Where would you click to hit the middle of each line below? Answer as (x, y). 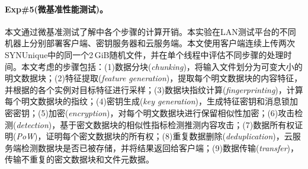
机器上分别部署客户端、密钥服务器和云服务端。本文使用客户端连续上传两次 (150, 43)
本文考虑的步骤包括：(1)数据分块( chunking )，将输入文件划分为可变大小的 (162, 66)
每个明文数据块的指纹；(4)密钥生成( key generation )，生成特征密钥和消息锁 (147, 101)
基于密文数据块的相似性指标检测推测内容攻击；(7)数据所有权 (177, 124)
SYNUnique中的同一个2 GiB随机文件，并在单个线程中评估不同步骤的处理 (144, 54)
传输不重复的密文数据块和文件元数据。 (79, 159)
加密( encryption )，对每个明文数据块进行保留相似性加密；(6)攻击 (171, 112)
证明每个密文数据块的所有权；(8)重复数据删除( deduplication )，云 (169, 136)
